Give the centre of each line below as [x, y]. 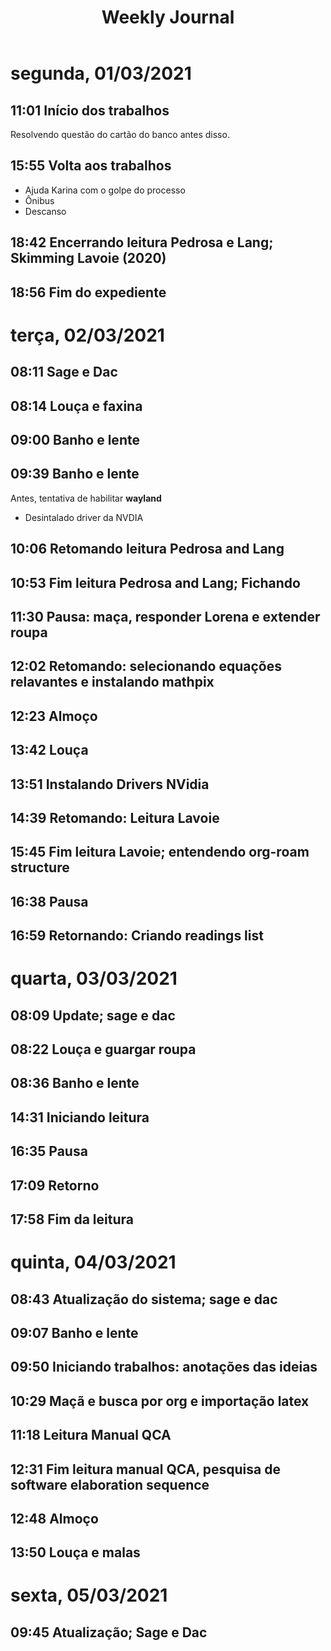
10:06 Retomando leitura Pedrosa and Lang [147, 549]
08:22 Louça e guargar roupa [103, 1049]
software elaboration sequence [110, 1484]
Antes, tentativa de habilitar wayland [86, 498]
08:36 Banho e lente [75, 1083]
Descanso [45, 211]
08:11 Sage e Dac [64, 372]
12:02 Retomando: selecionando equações [146, 666]
